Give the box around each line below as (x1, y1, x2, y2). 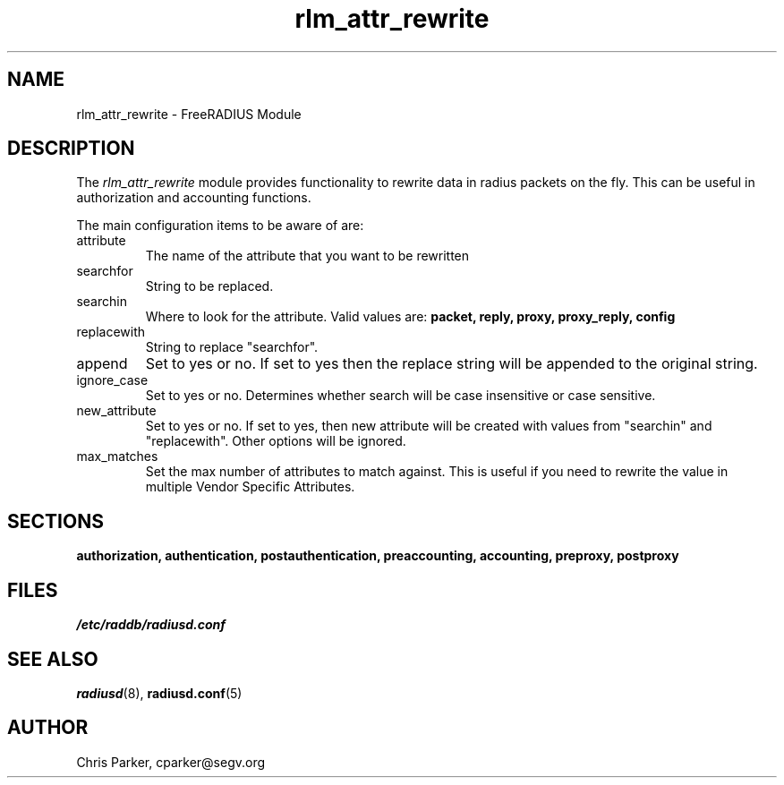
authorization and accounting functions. (76, 190, 311, 206)
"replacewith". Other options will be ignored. (145, 433, 406, 449)
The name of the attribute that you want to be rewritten (145, 248, 470, 264)
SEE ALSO (7, 647, 98, 670)
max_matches (76, 448, 158, 465)
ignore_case (76, 372, 149, 388)
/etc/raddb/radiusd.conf (76, 617, 226, 633)
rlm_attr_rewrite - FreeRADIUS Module (76, 106, 302, 122)
